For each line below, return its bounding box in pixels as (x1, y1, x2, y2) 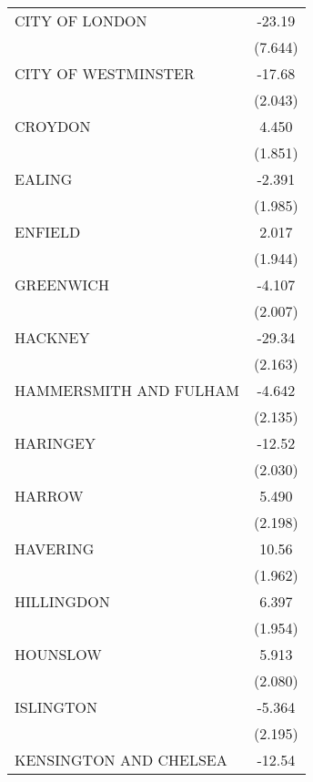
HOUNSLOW (15, 644, 102, 665)
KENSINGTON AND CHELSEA (15, 749, 227, 770)
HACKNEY (15, 327, 90, 348)
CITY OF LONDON (15, 10, 147, 31)
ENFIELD (15, 221, 81, 242)
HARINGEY (15, 432, 96, 453)
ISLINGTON (15, 696, 98, 717)
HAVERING (15, 538, 95, 559)
